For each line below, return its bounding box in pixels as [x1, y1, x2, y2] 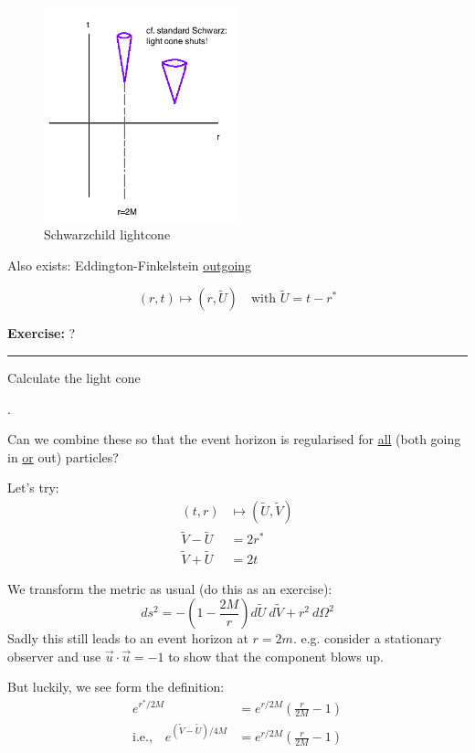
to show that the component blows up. [168, 646, 384, 665]
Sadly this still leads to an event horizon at [7, 629, 248, 648]
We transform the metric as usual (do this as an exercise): [7, 578, 332, 598]
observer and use [7, 646, 101, 665]
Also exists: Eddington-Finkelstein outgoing [7, 255, 252, 274]
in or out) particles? [7, 447, 119, 466]
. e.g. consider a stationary [292, 629, 442, 648]
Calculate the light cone [7, 368, 141, 387]
